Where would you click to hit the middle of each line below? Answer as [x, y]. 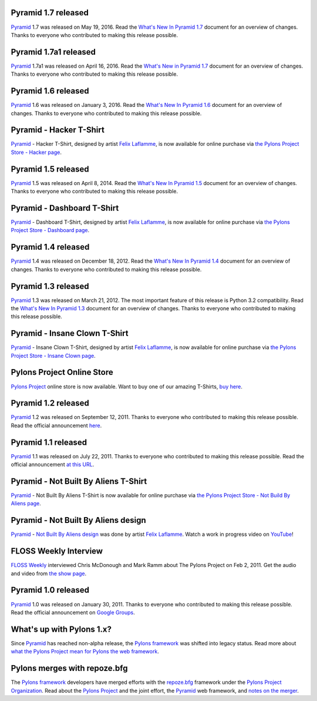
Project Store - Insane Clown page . [53, 355]
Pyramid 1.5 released [50, 169]
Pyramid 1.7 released [50, 13]
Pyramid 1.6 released [50, 91]
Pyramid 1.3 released [50, 286]
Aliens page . [26, 504]
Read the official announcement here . [56, 425]
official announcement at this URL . [53, 465]
